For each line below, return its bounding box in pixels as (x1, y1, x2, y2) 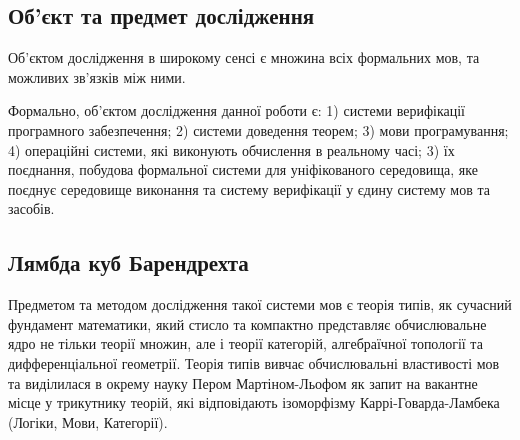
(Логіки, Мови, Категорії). (8, 411, 168, 432)
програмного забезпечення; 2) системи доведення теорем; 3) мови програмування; (8, 119, 509, 140)
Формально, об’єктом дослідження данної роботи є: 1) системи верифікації (8, 100, 465, 121)
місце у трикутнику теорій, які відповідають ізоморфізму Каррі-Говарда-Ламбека (8, 392, 500, 413)
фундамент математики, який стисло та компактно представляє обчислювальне (8, 313, 487, 334)
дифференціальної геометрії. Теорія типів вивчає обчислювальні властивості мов (8, 352, 500, 373)
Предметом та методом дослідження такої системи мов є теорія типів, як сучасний (8, 294, 512, 315)
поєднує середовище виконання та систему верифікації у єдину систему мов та (8, 178, 491, 199)
